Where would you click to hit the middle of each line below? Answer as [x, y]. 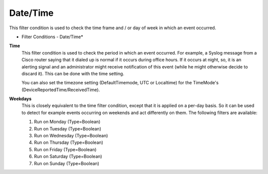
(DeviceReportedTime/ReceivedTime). [61, 90]
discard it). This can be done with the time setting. [73, 73]
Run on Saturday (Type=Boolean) [68, 157]
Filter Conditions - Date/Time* [52, 37]
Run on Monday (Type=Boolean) [67, 122]
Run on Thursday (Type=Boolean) [69, 143]
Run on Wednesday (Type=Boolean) [71, 136]
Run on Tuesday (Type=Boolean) [67, 128]
